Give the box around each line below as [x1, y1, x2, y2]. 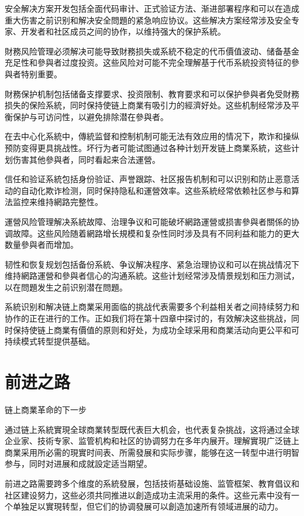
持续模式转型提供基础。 [5, 335, 95, 347]
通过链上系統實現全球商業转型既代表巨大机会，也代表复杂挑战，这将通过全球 [5, 423, 299, 435]
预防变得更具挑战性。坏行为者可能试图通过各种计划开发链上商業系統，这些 [5, 141, 291, 153]
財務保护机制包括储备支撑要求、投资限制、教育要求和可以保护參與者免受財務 [5, 87, 299, 100]
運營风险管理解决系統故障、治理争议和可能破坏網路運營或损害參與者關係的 [5, 215, 291, 227]
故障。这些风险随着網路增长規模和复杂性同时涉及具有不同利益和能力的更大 [12, 227, 299, 239]
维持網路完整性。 [37, 196, 103, 208]
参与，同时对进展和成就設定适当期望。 [5, 457, 152, 470]
